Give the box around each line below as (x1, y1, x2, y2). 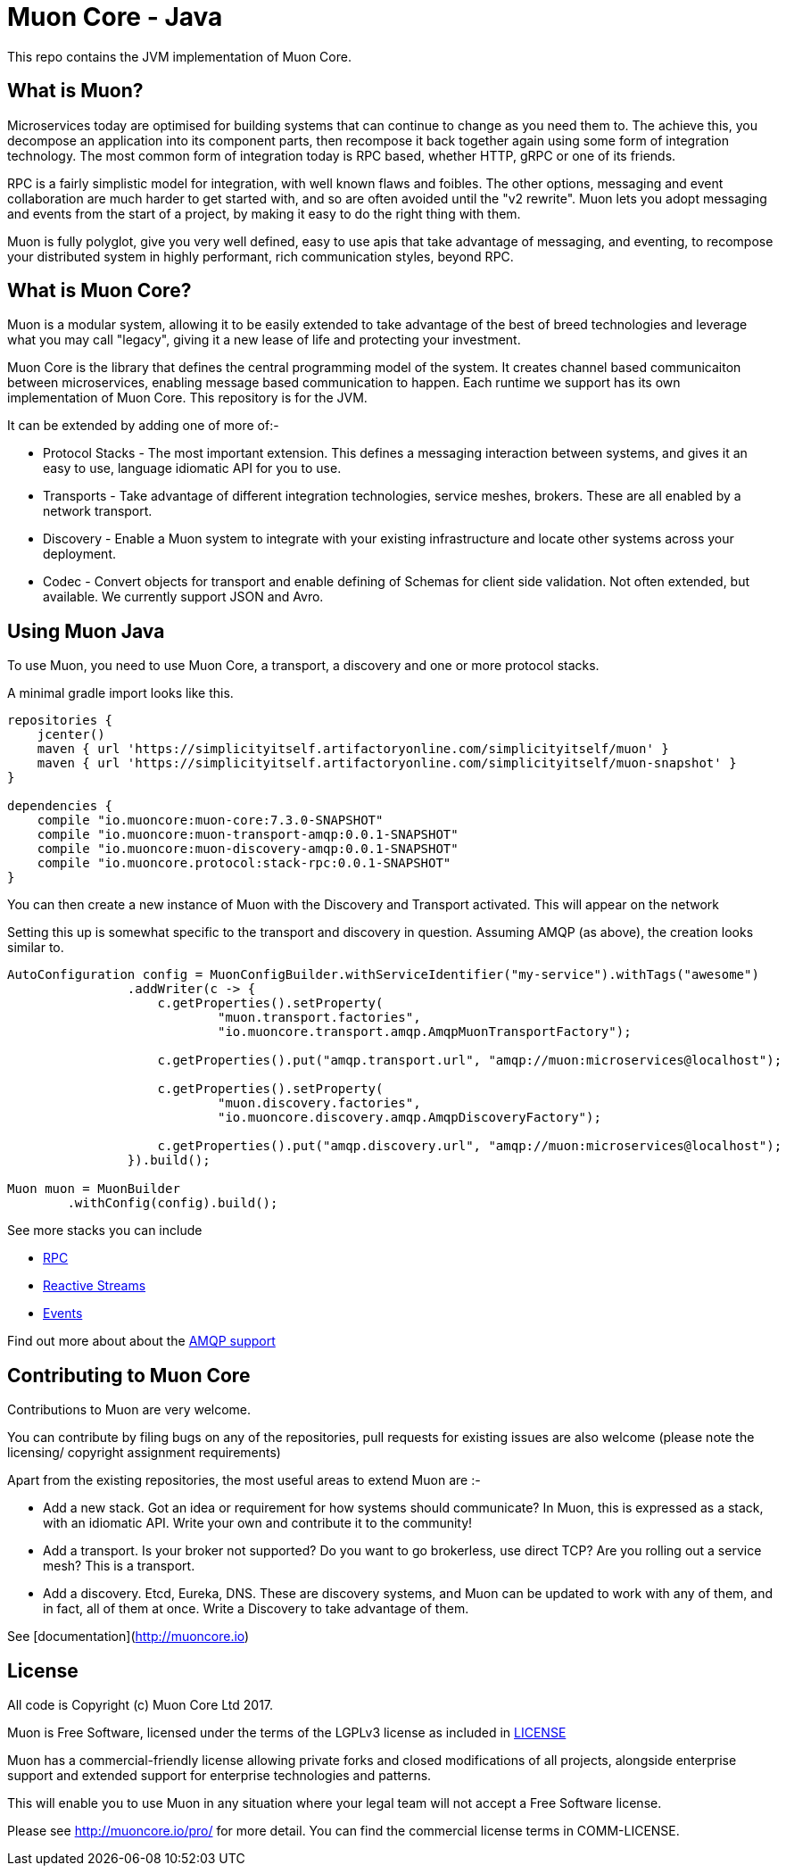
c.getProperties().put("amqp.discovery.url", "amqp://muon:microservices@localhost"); (157, 1139, 782, 1154)
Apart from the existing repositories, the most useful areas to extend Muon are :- (7, 1472, 481, 1488)
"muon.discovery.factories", (218, 1096, 421, 1111)
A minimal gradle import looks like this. (7, 685, 234, 701)
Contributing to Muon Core (7, 1363, 251, 1387)
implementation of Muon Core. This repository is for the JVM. (7, 390, 368, 406)
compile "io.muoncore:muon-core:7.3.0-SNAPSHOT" (37, 813, 384, 828)
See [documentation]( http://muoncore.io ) (7, 1629, 250, 1645)
